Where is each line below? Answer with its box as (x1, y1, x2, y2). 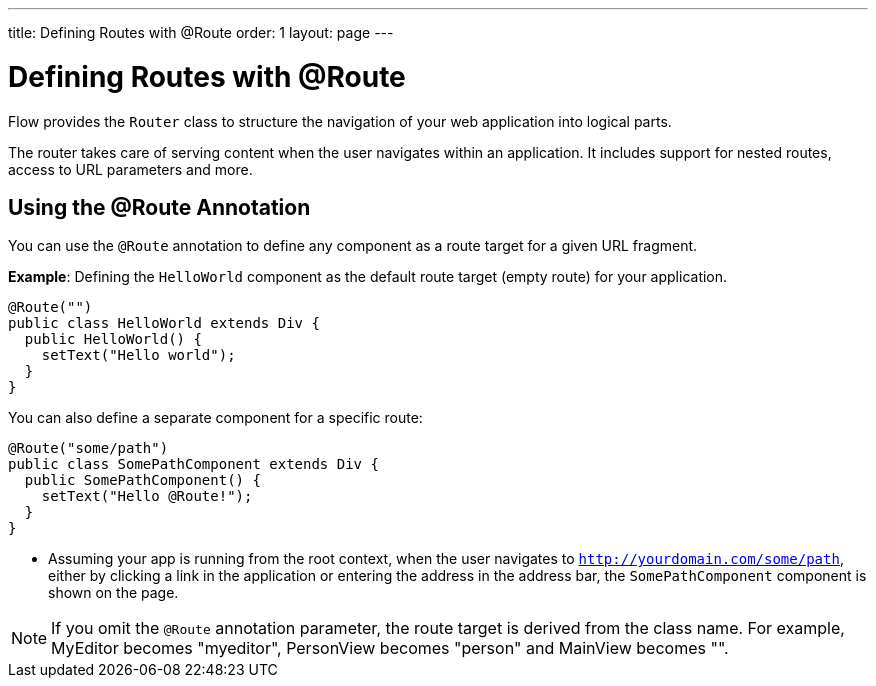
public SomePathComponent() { (24, 472, 261, 489)
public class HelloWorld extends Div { (8, 315, 320, 332)
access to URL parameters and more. (8, 160, 253, 178)
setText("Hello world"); (41, 347, 236, 364)
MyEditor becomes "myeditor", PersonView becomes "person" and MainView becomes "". (51, 638, 729, 659)
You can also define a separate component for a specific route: (8, 409, 423, 427)
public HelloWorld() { (24, 331, 202, 348)
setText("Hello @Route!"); (41, 488, 253, 505)
